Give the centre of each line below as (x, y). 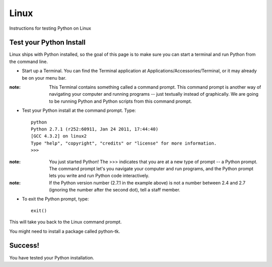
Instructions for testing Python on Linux (50, 28)
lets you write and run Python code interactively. (99, 176)
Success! (24, 246)
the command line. (28, 61)
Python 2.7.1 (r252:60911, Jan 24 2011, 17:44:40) (95, 129)
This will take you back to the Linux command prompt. (65, 222)
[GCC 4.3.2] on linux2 (59, 136)
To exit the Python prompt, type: (55, 199)
